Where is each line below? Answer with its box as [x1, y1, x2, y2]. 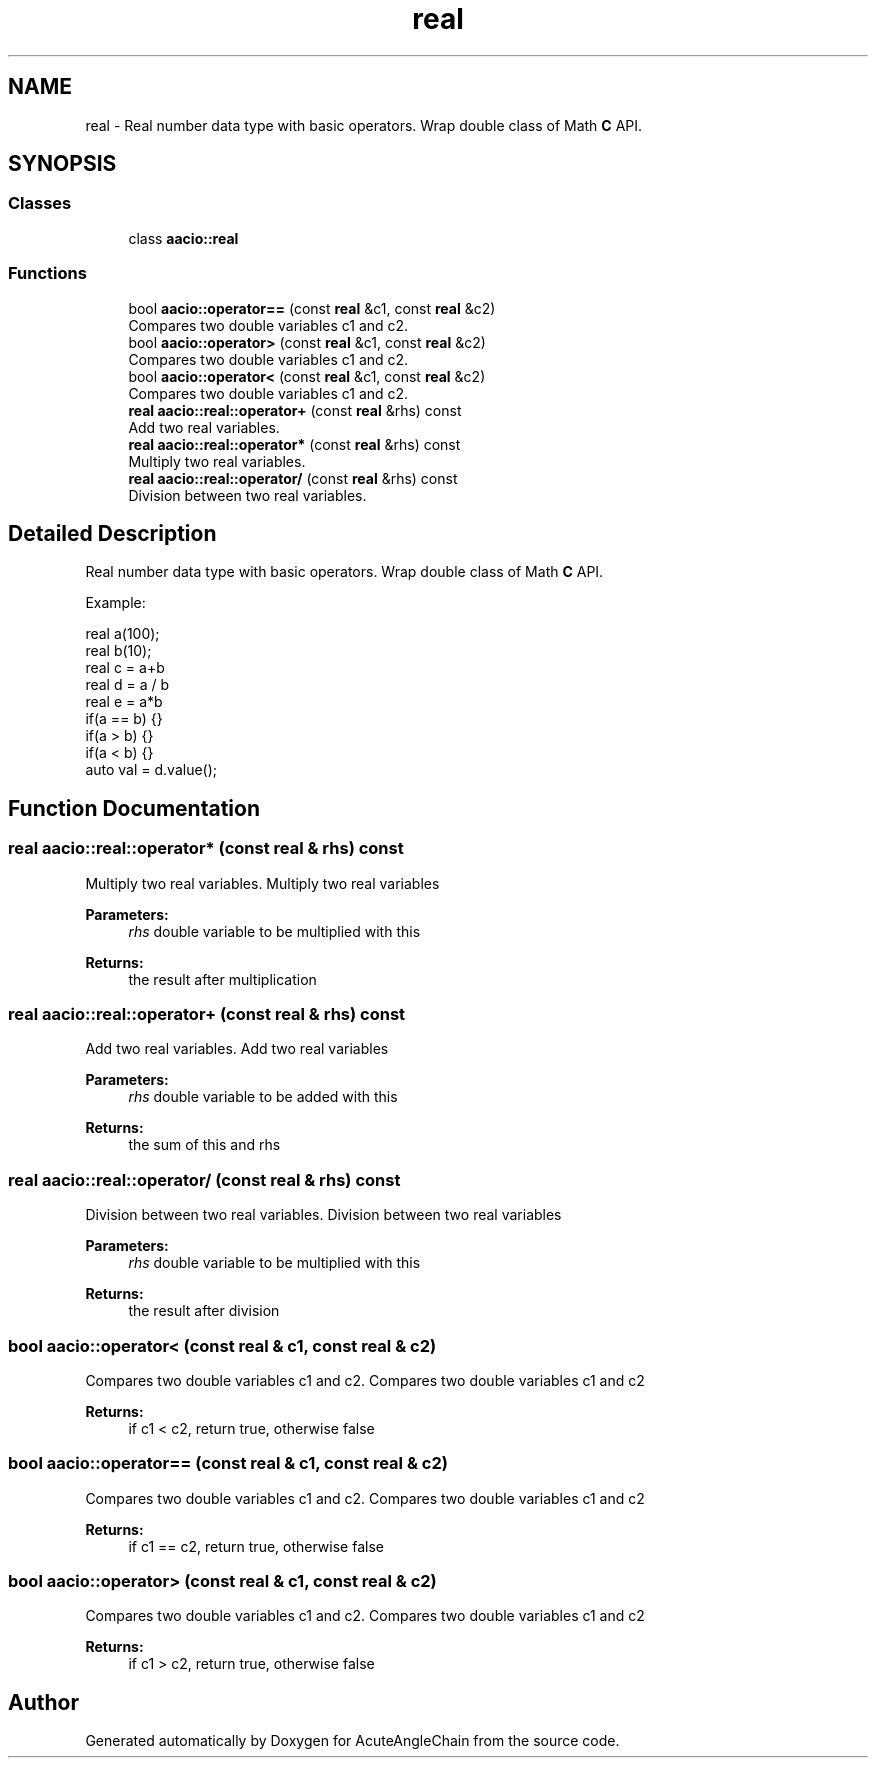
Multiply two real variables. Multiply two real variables [85, 874, 440, 892]
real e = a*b [85, 693, 163, 711]
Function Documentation [8, 795, 260, 821]
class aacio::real [128, 229, 239, 247]
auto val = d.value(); [85, 761, 218, 779]
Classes [8, 193, 72, 214]
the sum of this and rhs [128, 1136, 281, 1154]
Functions [8, 263, 87, 284]
